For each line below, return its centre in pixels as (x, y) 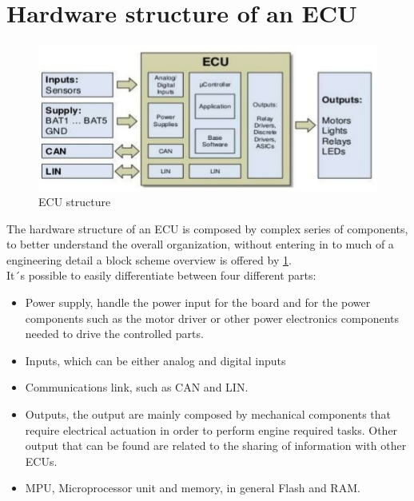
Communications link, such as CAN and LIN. (137, 387)
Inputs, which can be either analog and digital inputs (155, 360)
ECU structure (75, 202)
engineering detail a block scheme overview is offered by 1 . (149, 259)
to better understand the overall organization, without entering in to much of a (200, 244)
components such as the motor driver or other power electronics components (212, 318)
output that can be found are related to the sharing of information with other (216, 445)
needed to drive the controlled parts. (114, 334)
